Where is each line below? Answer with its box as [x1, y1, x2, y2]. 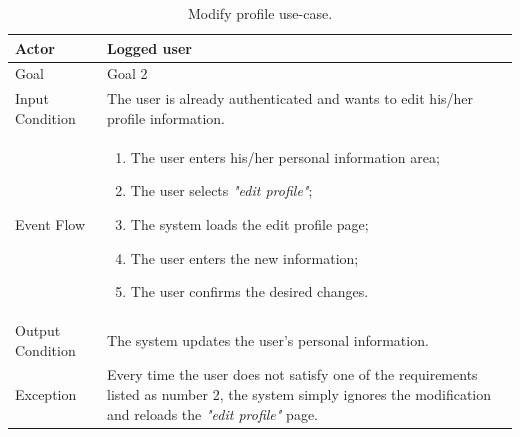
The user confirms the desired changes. [130, 281, 369, 302]
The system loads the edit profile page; [130, 213, 369, 234]
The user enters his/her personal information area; [130, 146, 440, 167]
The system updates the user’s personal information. [107, 329, 429, 350]
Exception [15, 383, 77, 404]
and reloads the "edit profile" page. [107, 403, 318, 424]
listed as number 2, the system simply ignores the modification [107, 383, 492, 404]
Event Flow [15, 213, 85, 234]
